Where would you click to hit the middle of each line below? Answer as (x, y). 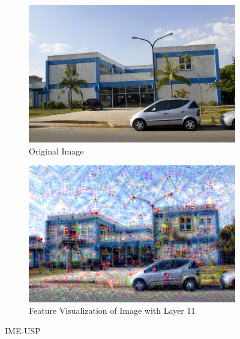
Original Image (56, 151)
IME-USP (23, 330)
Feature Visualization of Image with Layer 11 (112, 310)
